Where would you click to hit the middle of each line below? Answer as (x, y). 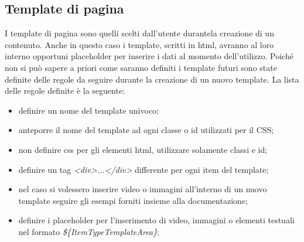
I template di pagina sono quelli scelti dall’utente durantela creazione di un (139, 33)
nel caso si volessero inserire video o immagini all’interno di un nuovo (143, 189)
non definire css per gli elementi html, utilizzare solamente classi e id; (143, 149)
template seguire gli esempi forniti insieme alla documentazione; (133, 200)
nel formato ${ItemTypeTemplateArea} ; (89, 231)
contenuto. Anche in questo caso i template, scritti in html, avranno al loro (139, 44)
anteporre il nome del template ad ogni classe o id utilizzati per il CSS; (146, 130)
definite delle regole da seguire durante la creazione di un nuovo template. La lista (152, 79)
